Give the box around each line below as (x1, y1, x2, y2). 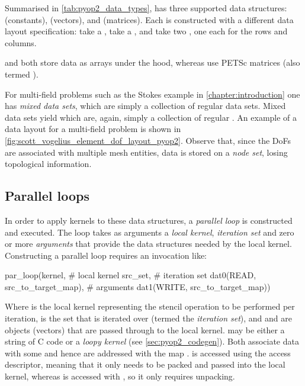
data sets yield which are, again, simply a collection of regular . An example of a (5, 111, 297, 123)
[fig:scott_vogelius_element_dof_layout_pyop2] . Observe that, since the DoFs (5, 134, 291, 146)
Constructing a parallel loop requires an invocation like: (5, 249, 207, 261)
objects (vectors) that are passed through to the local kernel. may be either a (5, 323, 285, 336)
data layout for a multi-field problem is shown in (5, 123, 181, 135)
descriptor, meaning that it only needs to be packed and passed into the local (5, 358, 285, 371)
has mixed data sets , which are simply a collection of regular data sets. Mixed (5, 99, 286, 112)
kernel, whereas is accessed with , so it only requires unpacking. (5, 370, 235, 382)
